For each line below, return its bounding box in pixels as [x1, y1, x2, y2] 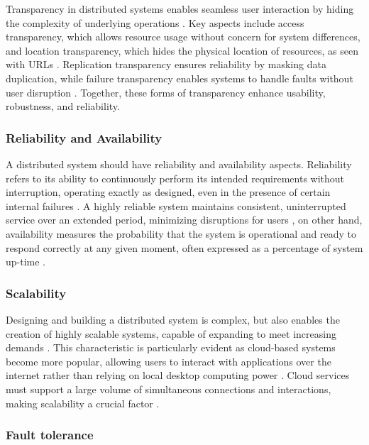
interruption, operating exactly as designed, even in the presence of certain [6, 185, 331, 199]
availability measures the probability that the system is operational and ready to [6, 226, 357, 241]
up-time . [6, 254, 46, 269]
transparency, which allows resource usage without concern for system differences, [6, 29, 360, 44]
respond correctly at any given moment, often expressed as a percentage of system [6, 240, 363, 255]
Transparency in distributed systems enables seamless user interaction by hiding [6, 1, 354, 16]
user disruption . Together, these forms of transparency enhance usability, [6, 84, 326, 99]
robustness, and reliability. [6, 99, 120, 114]
